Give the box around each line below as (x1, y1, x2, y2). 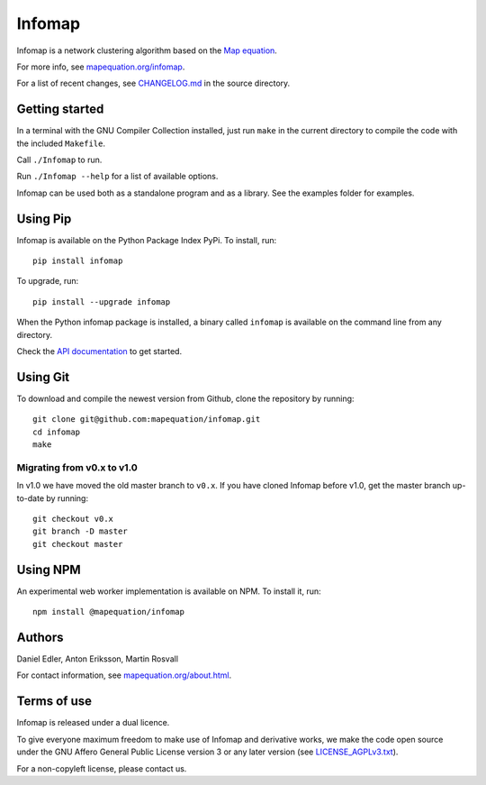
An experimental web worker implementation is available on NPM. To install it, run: (16, 586, 321, 597)
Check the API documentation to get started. (16, 346, 183, 357)
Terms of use (16, 694, 93, 709)
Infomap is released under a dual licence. (16, 717, 170, 728)
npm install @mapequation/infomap (32, 607, 184, 617)
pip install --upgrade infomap (32, 297, 171, 306)
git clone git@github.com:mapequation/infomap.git (32, 415, 261, 424)
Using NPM (16, 561, 81, 577)
